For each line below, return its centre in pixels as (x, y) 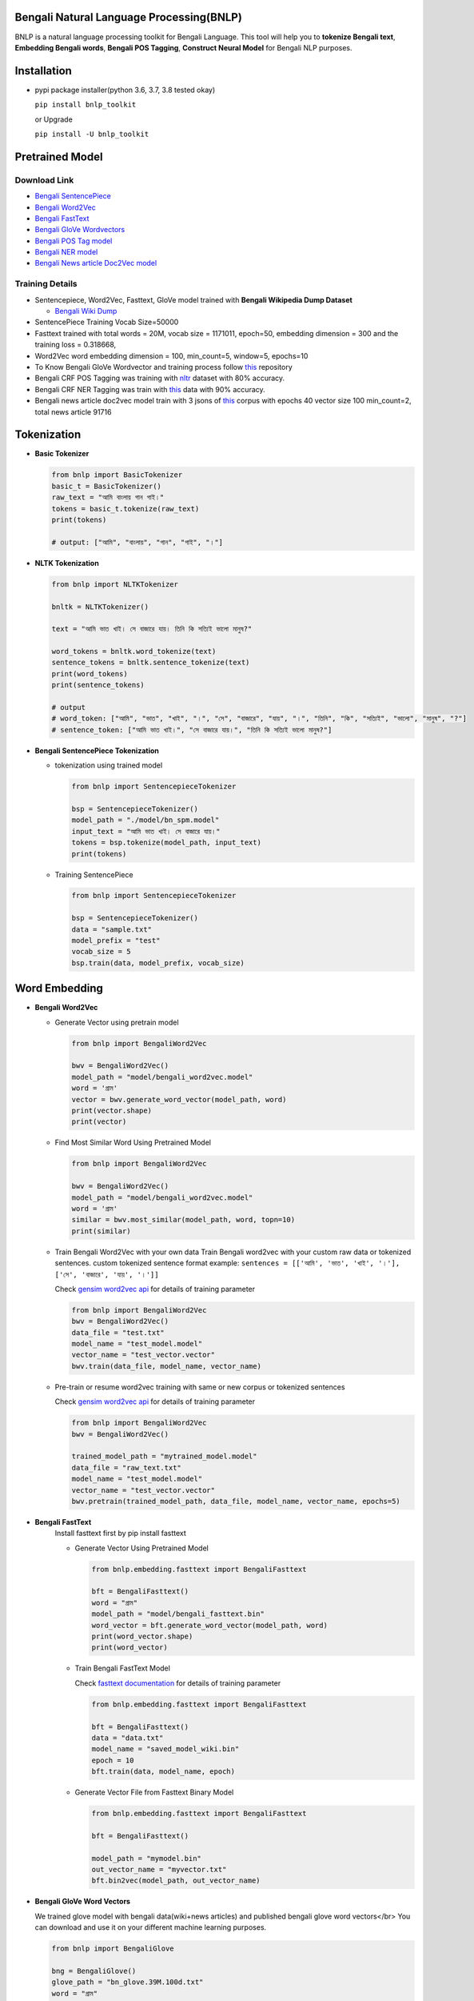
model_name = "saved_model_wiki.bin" (165, 1749)
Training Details (46, 284)
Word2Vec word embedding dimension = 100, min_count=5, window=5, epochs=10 (171, 355)
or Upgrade (54, 119)
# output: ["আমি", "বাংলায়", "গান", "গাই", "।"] (137, 542)
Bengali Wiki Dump (86, 311)
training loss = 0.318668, (76, 345)
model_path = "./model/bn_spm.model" (145, 820)
